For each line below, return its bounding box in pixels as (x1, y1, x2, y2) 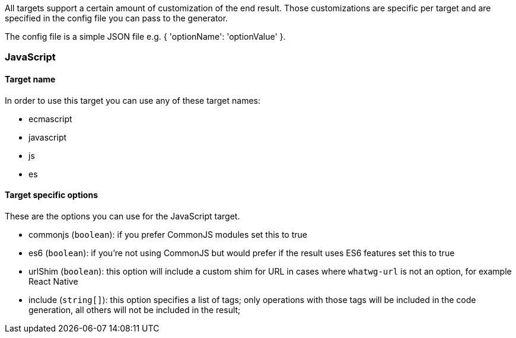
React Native (28, 276, 78, 286)
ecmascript (28, 113, 72, 124)
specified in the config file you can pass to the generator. (5, 13, 228, 23)
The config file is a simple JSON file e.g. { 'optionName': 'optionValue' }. (5, 31, 286, 42)
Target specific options (5, 190, 98, 200)
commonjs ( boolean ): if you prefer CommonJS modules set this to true (28, 229, 307, 240)
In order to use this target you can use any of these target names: (5, 95, 261, 106)
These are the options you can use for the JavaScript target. (5, 211, 240, 221)
